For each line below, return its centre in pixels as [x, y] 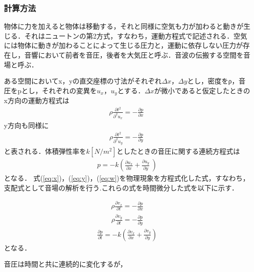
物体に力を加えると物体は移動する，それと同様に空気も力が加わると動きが [124, 26]
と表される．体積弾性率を [45, 151]
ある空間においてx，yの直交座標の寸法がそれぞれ [83, 81]
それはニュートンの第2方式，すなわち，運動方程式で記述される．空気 [136, 35]
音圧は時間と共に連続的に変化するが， [66, 264]
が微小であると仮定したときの [202, 90]
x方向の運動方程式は [37, 100]
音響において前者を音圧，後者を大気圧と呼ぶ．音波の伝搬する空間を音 [137, 55]
